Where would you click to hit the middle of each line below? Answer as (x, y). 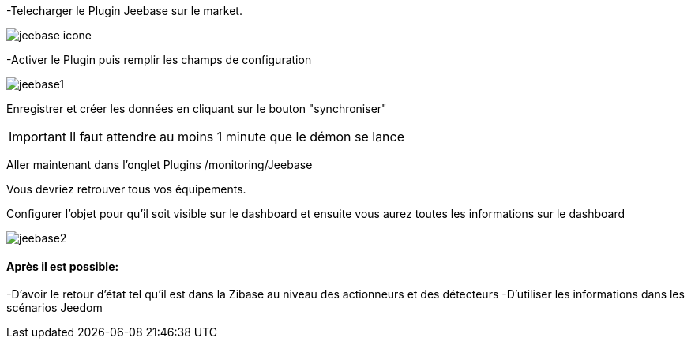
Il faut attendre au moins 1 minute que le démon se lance (237, 137)
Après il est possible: (63, 266)
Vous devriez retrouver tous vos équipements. (126, 189)
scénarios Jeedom (54, 308)
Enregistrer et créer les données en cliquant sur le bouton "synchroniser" (197, 109)
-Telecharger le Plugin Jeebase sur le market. (124, 11)
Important (38, 137)
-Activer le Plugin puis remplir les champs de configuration (159, 60)
